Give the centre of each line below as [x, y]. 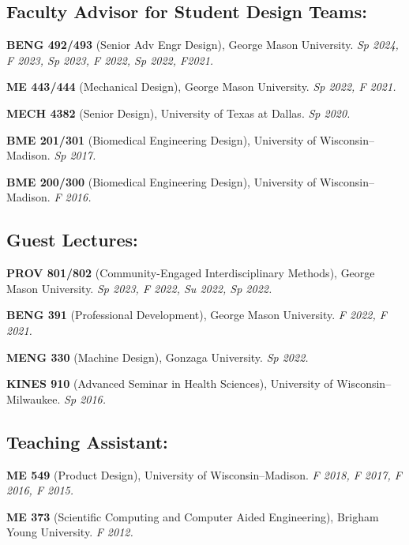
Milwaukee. [34, 398]
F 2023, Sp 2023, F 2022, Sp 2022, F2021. [110, 60]
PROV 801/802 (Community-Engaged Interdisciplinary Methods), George [191, 273]
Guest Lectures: [72, 240]
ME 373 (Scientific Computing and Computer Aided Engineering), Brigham [193, 516]
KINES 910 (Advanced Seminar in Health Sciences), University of [170, 383]
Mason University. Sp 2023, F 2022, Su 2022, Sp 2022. [139, 288]
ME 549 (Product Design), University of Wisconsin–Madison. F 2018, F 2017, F [204, 474]
